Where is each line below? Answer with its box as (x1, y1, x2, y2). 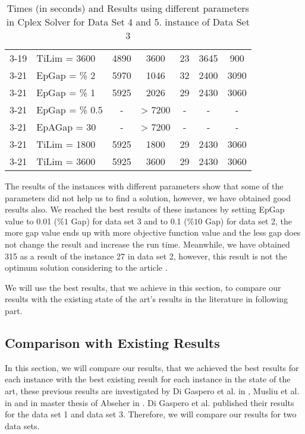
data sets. (5, 419, 40, 432)
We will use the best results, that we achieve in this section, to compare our (5, 281, 281, 293)
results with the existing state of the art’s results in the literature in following (5, 293, 288, 305)
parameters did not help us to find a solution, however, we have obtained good (5, 191, 291, 204)
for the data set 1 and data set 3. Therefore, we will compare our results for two (5, 408, 297, 420)
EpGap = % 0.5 (36, 103, 103, 116)
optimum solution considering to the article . (5, 261, 168, 274)
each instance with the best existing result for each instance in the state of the (5, 373, 291, 385)
